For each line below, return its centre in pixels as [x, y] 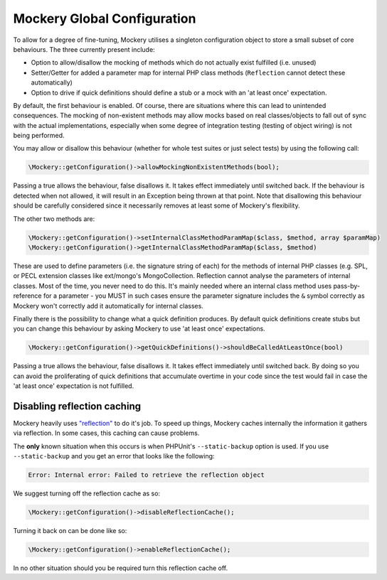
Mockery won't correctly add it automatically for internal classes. [108, 306]
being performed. [39, 136]
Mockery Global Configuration [105, 18]
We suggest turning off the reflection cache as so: [86, 493]
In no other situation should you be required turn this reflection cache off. [121, 568]
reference [27, 296]
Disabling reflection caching [77, 406]
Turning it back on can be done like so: [70, 531]
